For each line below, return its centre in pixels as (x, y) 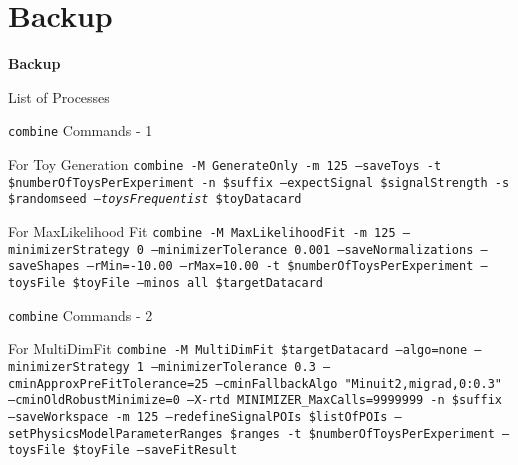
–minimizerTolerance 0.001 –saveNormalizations (312, 249)
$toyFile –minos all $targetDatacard (197, 282)
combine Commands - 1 (80, 130)
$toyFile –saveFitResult (155, 450)
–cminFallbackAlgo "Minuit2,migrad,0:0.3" (358, 383)
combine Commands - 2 (80, 314)
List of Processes (59, 96)
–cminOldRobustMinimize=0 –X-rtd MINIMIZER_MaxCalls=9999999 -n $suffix (255, 400)
